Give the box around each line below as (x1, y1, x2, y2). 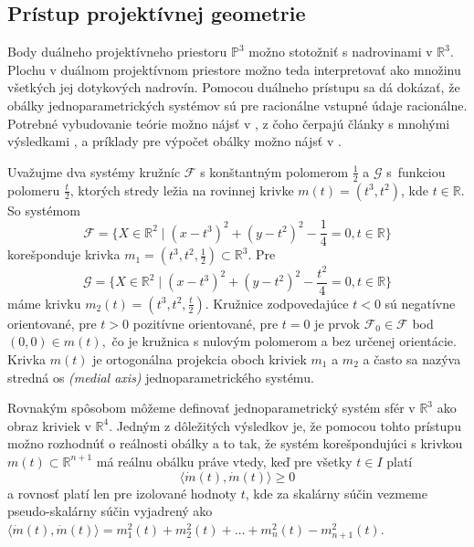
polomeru (7, 180, 60, 199)
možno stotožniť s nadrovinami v (248, 42, 433, 61)
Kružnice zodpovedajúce (213, 293, 349, 312)
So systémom (7, 200, 80, 219)
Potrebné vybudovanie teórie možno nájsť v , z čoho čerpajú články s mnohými (7, 113, 450, 132)
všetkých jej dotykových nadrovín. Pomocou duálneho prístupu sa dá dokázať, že (7, 78, 460, 97)
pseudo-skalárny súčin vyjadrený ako (7, 501, 213, 521)
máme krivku (7, 293, 81, 312)
